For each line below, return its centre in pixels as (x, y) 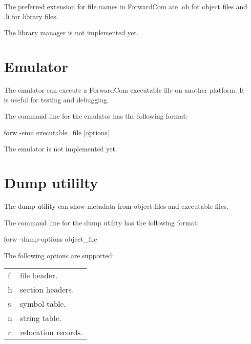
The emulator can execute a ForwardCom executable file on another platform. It (124, 89)
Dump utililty (51, 183)
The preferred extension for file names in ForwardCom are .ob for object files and (126, 6)
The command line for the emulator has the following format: (96, 116)
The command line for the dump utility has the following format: (102, 222)
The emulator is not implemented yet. (61, 149)
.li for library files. (31, 16)
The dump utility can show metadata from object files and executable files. (116, 206)
